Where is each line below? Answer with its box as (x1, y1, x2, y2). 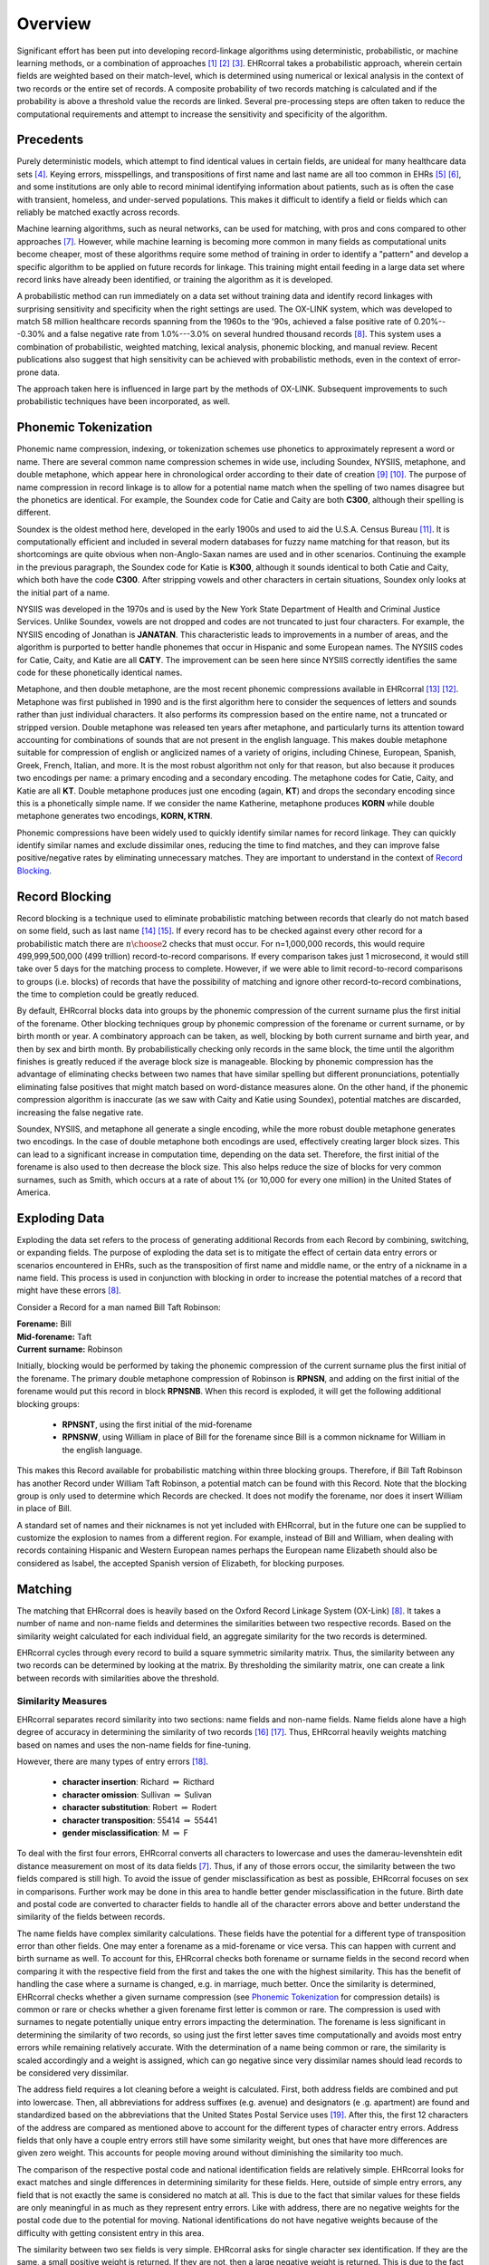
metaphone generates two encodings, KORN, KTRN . (16, 811, 213, 822)
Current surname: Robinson (16, 1344, 123, 1354)
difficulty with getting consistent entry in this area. (16, 2227, 205, 2238)
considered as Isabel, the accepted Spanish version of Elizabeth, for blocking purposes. (16, 1557, 345, 1568)
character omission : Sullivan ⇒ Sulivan (62, 1789, 212, 1800)
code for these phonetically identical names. (16, 667, 183, 678)
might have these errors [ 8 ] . (16, 1285, 121, 1296)
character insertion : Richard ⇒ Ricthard (62, 1777, 215, 1788)
